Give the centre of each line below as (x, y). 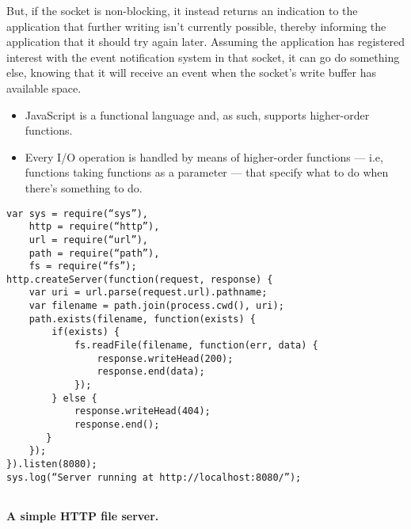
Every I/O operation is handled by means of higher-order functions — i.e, (204, 156)
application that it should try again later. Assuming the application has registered (206, 42)
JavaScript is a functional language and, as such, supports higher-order (197, 114)
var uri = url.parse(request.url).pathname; (148, 293)
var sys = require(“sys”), (77, 213)
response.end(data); (151, 372)
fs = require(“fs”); (83, 266)
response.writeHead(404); (142, 411)
